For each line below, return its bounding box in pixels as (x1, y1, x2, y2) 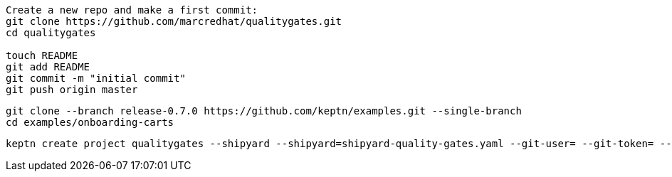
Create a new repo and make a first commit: (6, 4, 258, 16)
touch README (6, 50, 78, 61)
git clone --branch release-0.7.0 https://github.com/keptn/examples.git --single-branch (6, 105, 522, 117)
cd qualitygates (6, 27, 96, 38)
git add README (6, 61, 90, 73)
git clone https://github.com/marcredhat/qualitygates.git (6, 16, 342, 27)
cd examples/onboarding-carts (6, 117, 174, 128)
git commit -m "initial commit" (6, 73, 186, 84)
